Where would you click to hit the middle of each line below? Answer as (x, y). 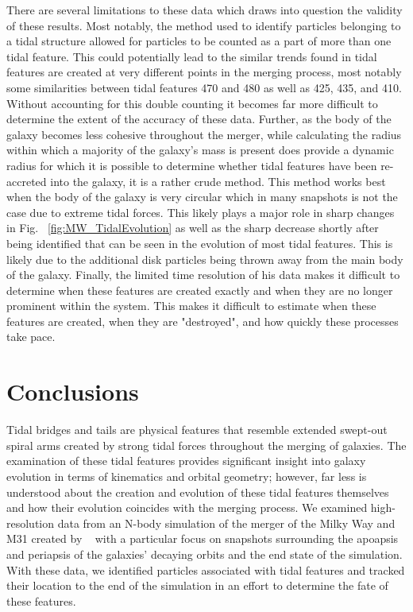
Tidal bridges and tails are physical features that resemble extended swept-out (197, 430)
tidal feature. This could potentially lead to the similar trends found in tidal (192, 56)
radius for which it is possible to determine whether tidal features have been (192, 165)
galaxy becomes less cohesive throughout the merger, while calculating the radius (204, 134)
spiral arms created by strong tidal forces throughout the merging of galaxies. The (206, 445)
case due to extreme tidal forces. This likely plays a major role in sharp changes (201, 212)
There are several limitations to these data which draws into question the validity (205, 10)
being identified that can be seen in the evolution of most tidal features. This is (200, 243)
